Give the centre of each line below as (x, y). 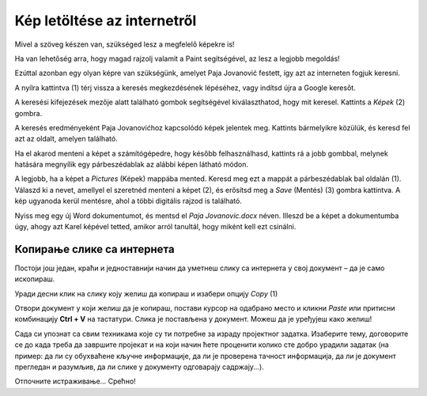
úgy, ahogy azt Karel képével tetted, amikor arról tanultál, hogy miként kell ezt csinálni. (155, 227)
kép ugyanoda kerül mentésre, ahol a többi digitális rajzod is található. (128, 201)
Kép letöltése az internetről (106, 21)
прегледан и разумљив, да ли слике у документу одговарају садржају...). (139, 367)
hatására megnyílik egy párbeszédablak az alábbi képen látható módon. (132, 164)
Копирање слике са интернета (94, 249)
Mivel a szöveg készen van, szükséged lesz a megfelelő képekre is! (125, 44)
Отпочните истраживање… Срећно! (75, 381)
